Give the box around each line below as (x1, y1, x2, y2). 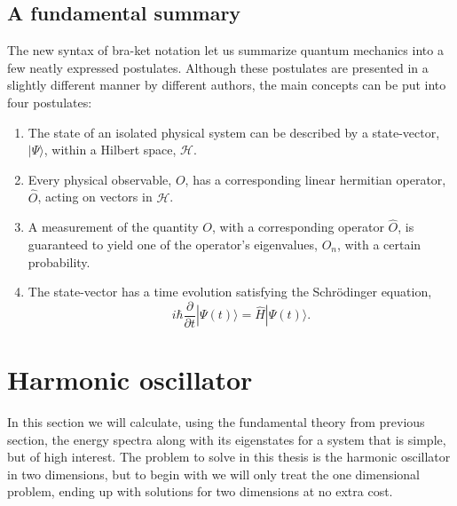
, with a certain (336, 234, 422, 253)
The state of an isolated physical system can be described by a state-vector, (28, 123, 440, 141)
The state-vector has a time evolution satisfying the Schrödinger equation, (28, 282, 432, 301)
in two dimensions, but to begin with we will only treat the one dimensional (7, 464, 420, 483)
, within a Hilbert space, (43, 140, 177, 159)
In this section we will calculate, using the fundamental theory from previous (7, 412, 425, 431)
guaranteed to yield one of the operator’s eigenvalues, (28, 234, 318, 253)
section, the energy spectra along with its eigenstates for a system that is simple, (7, 430, 446, 448)
